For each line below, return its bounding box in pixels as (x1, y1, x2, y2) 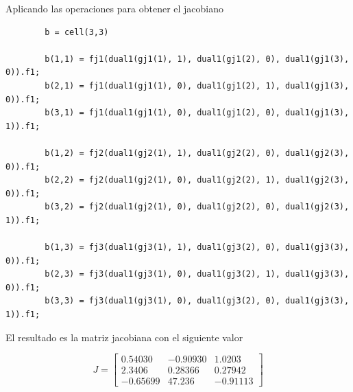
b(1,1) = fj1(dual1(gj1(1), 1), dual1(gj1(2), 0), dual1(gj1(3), (45, 54, 350, 64)
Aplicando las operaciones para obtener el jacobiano (5, 1, 224, 15)
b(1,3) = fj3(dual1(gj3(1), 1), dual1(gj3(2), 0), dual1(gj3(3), (45, 242, 350, 253)
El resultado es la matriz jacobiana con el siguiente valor (5, 330, 243, 344)
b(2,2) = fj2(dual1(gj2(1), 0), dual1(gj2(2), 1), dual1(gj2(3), (45, 175, 350, 185)
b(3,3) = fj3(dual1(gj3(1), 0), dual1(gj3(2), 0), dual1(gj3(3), (45, 296, 350, 306)
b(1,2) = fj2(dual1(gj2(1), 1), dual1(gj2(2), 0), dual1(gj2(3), (45, 148, 350, 158)
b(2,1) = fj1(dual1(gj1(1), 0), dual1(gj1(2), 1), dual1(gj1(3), (45, 80, 350, 91)
